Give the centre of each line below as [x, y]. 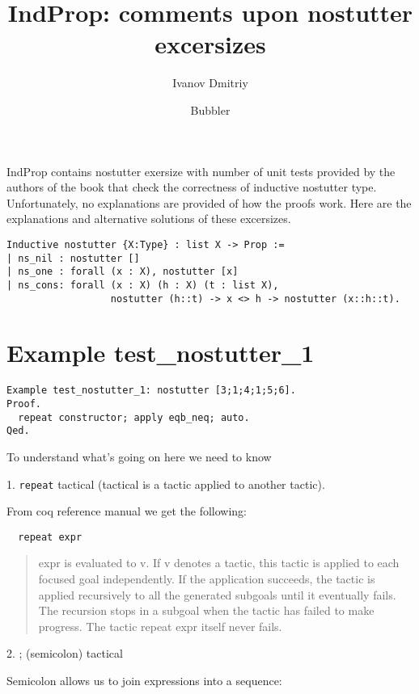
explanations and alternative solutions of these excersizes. [149, 219]
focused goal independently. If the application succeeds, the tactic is [207, 578]
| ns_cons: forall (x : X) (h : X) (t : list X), [143, 285]
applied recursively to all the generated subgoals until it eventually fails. [217, 594]
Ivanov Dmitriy [210, 83]
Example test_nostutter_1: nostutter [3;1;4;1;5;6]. [151, 391]
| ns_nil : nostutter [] [73, 258]
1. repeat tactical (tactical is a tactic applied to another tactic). [166, 484]
